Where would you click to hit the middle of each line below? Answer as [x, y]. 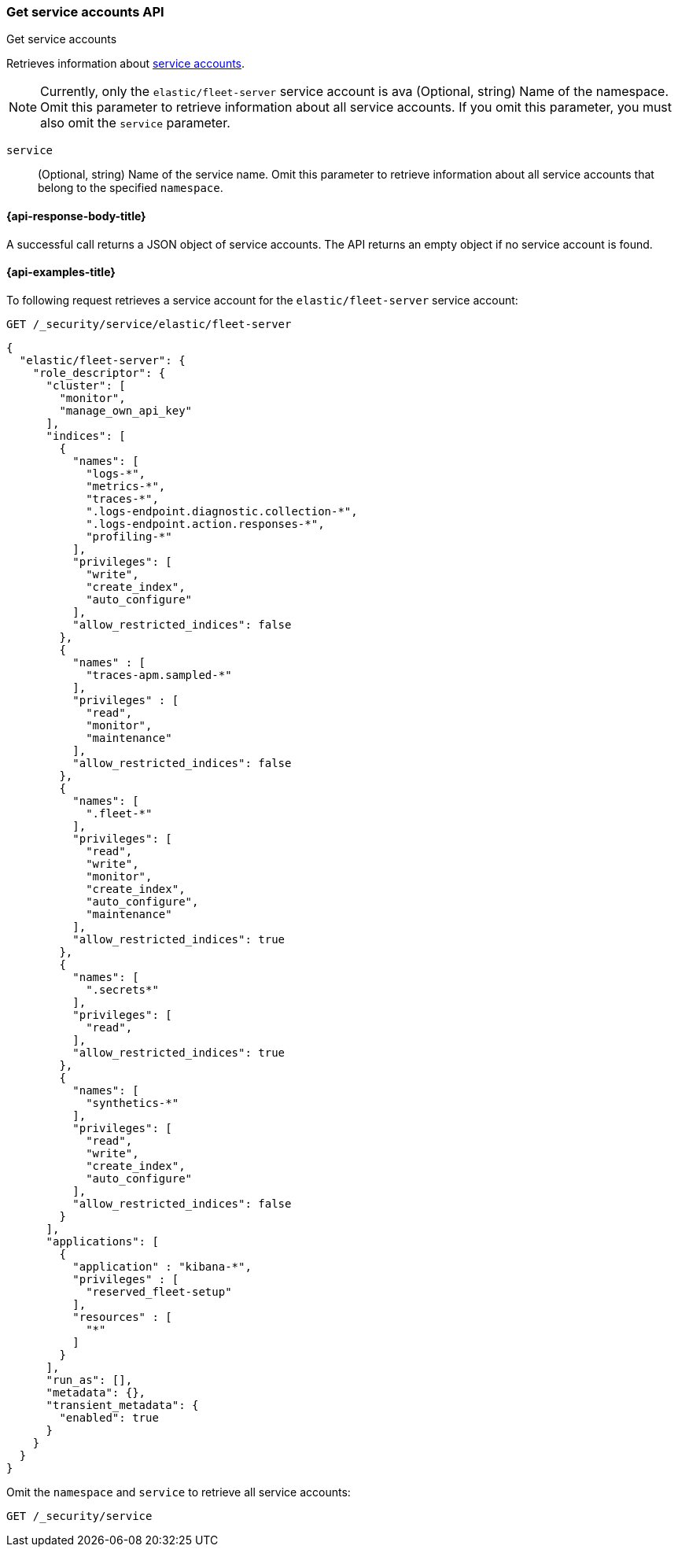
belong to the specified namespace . [131, 188]
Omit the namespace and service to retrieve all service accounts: [179, 1492]
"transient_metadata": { [122, 1405]
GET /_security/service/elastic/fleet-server [149, 324]
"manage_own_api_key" [126, 410]
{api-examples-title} [61, 272]
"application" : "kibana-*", [162, 1266]
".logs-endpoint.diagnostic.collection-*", [222, 511]
